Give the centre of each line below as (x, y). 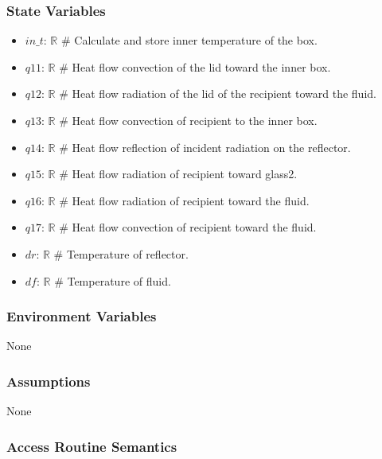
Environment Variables (82, 316)
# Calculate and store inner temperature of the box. (189, 40)
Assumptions (49, 381)
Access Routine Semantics (92, 446)
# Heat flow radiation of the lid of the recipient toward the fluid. (218, 93)
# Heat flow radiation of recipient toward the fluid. (184, 200)
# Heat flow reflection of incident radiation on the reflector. (205, 147)
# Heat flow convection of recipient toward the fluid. (188, 227)
